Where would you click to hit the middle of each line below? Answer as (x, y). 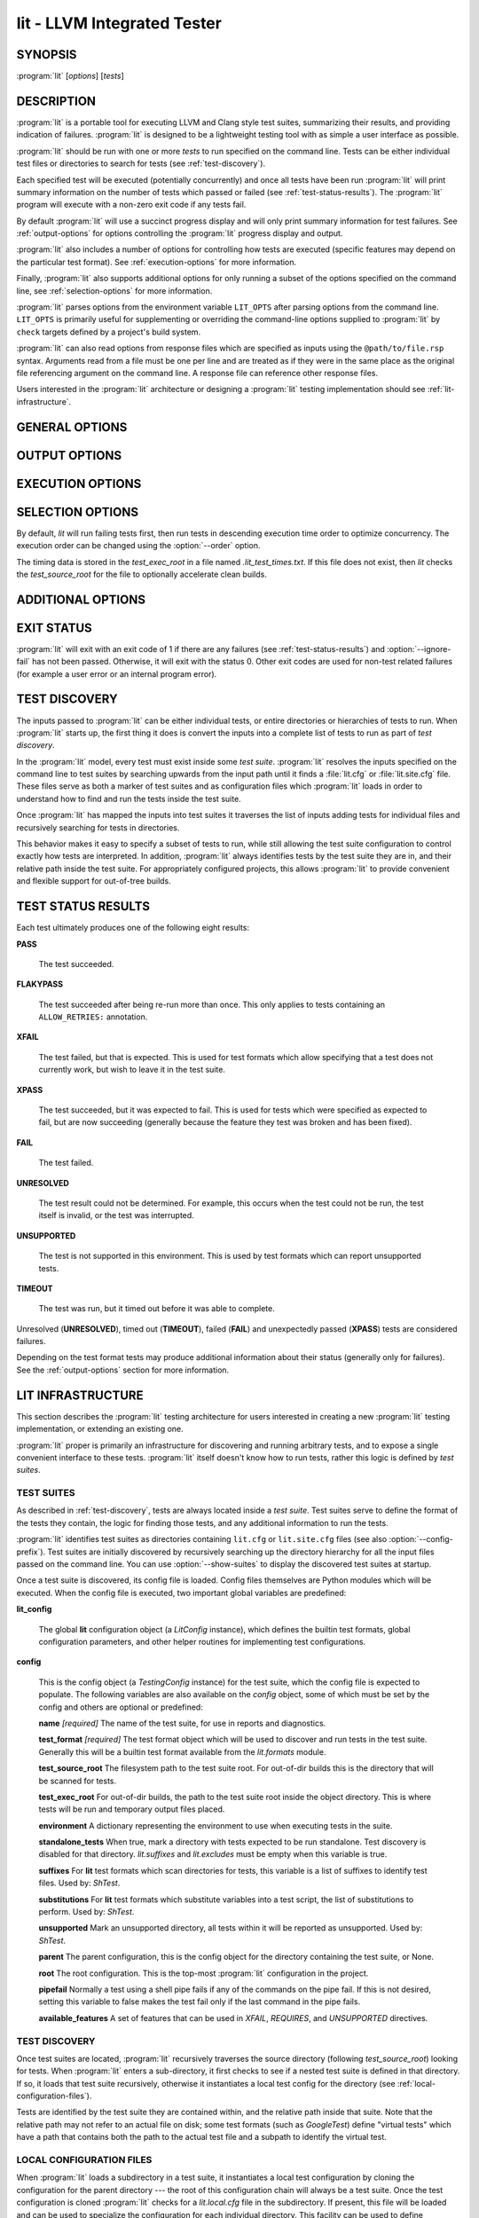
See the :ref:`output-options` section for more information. (123, 1370)
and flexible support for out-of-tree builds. (94, 881)
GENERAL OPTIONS (72, 427)
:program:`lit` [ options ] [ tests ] (70, 76)
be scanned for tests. (78, 1781)
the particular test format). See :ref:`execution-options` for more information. (157, 262)
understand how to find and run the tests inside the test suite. (129, 798)
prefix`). (31, 1552)
